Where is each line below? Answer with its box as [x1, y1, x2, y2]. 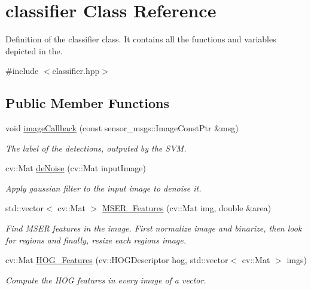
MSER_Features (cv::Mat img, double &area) [102, 202, 272, 214]
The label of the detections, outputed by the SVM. [5, 141, 187, 154]
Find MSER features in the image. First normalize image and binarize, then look [5, 222, 302, 235]
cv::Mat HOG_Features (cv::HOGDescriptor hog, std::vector [5, 254, 228, 266]
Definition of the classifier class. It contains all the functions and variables [5, 33, 276, 45]
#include [5, 64, 39, 77]
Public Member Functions [5, 94, 169, 112]
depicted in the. [5, 44, 63, 57]
